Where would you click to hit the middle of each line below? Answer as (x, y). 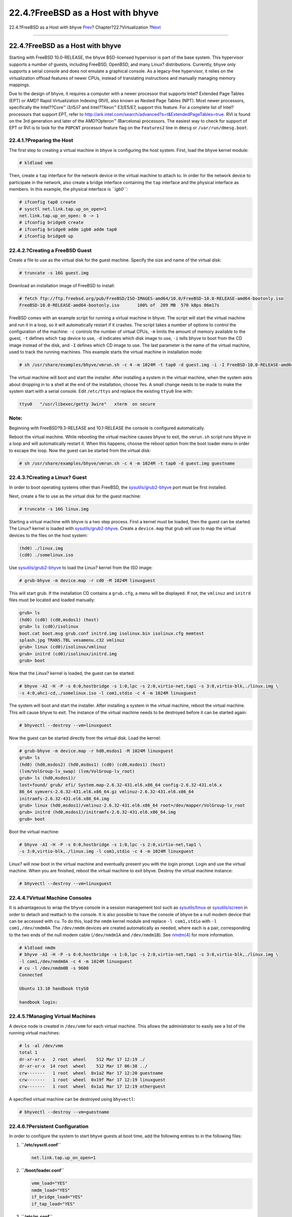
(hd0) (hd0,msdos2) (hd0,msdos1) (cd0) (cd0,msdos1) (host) (92, 765)
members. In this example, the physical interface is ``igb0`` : (68, 189)
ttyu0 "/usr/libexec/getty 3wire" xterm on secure (87, 404)
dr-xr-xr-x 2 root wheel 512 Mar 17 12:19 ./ (82, 1059)
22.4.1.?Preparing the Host (41, 140)
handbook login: (39, 1002)
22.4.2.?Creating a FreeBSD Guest (50, 250)
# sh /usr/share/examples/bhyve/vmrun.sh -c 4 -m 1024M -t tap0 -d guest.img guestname (127, 463)
